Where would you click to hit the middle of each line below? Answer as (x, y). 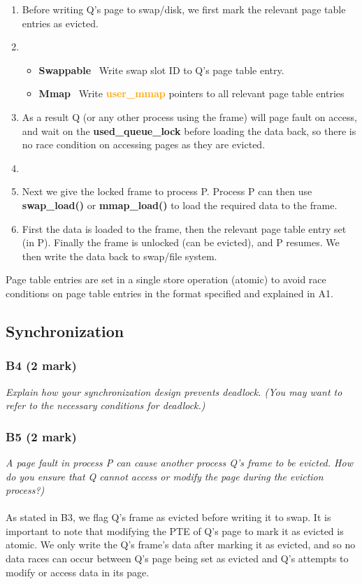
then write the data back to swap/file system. (120, 256)
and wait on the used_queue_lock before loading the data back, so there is (189, 130)
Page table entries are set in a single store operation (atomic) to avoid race (166, 279)
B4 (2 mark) (41, 365)
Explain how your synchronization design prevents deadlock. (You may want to (174, 391)
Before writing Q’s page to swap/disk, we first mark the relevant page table (184, 9)
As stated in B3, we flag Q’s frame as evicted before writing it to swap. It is (168, 517)
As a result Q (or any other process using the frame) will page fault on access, (189, 116)
